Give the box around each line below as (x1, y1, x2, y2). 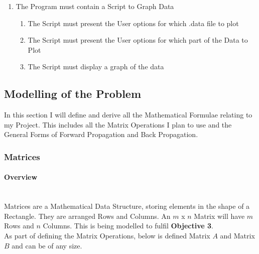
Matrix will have (194, 210, 245, 221)
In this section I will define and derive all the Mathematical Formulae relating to (4, 109, 252, 120)
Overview (4, 172, 38, 182)
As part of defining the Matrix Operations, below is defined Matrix (4, 230, 210, 240)
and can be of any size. (12, 240, 82, 250)
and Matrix (220, 230, 255, 240)
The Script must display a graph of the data (28, 61, 164, 72)
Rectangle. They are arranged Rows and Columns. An (4, 210, 171, 221)
